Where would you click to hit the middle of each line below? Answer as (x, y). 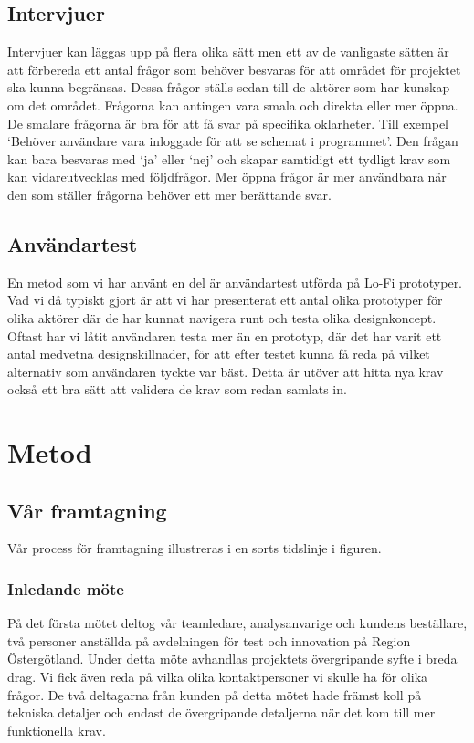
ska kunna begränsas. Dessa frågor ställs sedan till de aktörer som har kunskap (229, 87)
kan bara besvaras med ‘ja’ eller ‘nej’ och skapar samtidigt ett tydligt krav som (229, 158)
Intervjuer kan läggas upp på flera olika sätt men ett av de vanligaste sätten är (228, 52)
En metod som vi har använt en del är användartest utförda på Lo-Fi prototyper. (235, 282)
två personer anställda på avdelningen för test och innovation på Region (209, 640)
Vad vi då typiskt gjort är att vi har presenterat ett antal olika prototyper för (225, 300)
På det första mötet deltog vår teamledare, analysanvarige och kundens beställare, (237, 623)
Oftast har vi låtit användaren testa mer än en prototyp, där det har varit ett (225, 335)
